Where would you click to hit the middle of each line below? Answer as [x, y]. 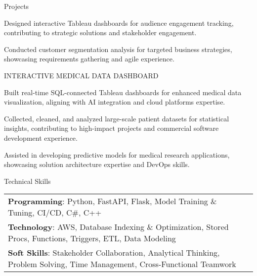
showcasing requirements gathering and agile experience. [89, 59]
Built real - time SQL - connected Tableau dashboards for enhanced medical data [123, 92]
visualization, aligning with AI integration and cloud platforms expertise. [115, 102]
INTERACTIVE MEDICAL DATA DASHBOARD [81, 75]
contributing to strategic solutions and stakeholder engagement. [100, 32]
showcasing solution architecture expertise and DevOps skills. [97, 164]
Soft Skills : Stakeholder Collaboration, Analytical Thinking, [114, 253]
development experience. [41, 138]
